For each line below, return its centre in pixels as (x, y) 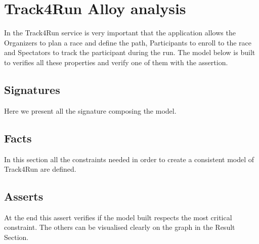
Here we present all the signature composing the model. (90, 110)
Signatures (32, 89)
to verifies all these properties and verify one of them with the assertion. (116, 62)
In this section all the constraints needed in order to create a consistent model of (129, 159)
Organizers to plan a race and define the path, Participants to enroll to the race (128, 42)
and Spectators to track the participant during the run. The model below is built (130, 52)
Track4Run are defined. (40, 169)
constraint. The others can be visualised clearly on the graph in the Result (120, 227)
